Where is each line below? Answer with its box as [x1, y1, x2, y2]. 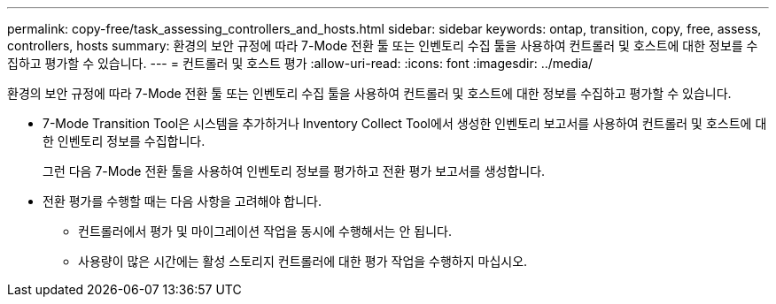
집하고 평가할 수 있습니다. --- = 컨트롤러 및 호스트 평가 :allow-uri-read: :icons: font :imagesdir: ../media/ [7, 56, 594, 71]
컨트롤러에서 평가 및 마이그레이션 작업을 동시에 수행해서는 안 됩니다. [78, 224, 452, 239]
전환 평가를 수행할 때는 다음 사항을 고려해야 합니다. [43, 194, 322, 209]
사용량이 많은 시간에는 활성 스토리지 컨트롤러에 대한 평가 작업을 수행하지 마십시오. [78, 254, 528, 269]
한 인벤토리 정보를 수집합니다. [43, 133, 206, 148]
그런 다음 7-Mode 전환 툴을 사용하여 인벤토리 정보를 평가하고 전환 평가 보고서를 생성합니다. [43, 163, 546, 179]
